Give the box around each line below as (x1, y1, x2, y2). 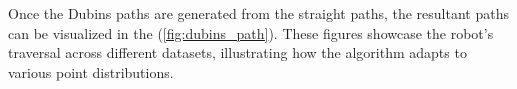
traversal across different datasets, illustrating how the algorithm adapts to (8, 42, 467, 63)
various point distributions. (8, 61, 174, 82)
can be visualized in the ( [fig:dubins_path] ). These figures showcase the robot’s (8, 22, 494, 43)
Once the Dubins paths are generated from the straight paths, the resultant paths (8, 3, 509, 23)
